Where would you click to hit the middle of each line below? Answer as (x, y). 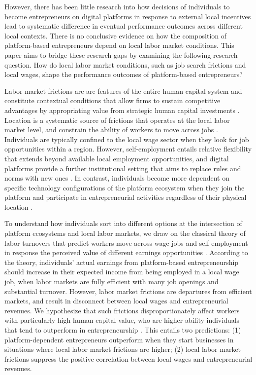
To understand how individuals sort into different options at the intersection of (123, 223)
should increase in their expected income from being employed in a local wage (122, 272)
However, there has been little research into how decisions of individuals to (117, 6)
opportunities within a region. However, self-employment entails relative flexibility (128, 149)
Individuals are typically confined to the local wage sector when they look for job (127, 139)
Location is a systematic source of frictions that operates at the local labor (117, 120)
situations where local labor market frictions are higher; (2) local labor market (123, 349)
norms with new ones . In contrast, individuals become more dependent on (117, 178)
